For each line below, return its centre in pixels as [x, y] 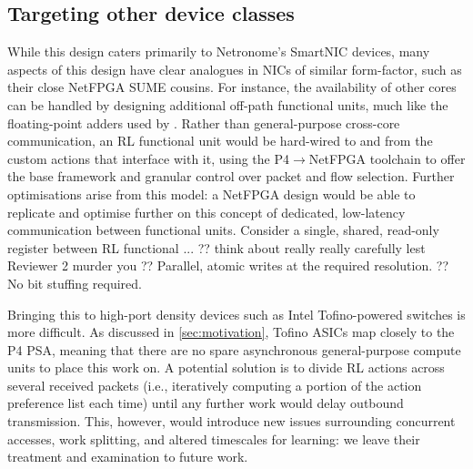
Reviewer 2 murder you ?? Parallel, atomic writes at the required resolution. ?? [228, 265]
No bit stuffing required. [75, 283]
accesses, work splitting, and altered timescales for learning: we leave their [214, 438]
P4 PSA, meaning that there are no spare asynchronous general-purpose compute [234, 349]
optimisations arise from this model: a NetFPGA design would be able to [211, 194]
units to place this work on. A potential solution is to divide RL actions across [226, 367]
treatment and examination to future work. [128, 457]
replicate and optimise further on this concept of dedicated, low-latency [206, 212]
